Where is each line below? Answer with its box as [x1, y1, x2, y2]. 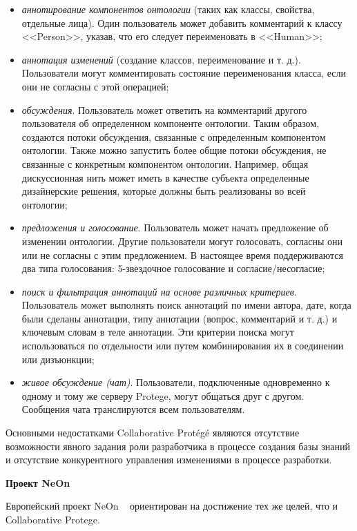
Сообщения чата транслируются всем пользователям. [21, 402, 245, 416]
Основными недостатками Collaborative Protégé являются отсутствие [6, 425, 300, 440]
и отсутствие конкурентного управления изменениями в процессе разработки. [6, 452, 332, 467]
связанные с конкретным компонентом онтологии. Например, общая [21, 156, 309, 171]
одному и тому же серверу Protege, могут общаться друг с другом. [21, 388, 305, 403]
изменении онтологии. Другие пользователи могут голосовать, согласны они [21, 233, 343, 248]
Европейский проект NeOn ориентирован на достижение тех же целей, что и [6, 499, 338, 513]
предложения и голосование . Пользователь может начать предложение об [21, 220, 329, 235]
